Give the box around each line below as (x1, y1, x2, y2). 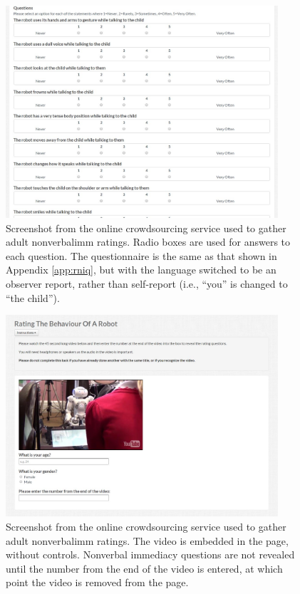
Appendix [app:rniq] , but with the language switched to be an (6, 262, 276, 277)
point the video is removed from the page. (6, 575, 189, 590)
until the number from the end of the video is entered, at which (6, 561, 283, 575)
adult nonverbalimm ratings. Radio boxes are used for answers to (6, 234, 291, 249)
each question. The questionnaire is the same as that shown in (6, 248, 277, 263)
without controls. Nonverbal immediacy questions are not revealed (6, 547, 295, 562)
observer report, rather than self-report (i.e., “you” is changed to (6, 276, 288, 291)
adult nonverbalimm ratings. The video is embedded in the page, (6, 533, 289, 548)
